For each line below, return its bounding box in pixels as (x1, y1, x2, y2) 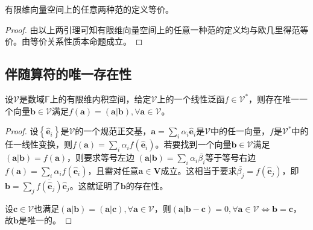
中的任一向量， (210, 125, 270, 137)
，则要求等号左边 (66, 151, 134, 164)
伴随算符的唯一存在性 (5, 64, 131, 83)
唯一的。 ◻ (27, 214, 72, 226)
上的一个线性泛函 (157, 92, 225, 105)
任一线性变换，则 (5, 138, 72, 151)
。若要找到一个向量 (155, 138, 232, 151)
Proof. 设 (5, 125, 39, 137)
